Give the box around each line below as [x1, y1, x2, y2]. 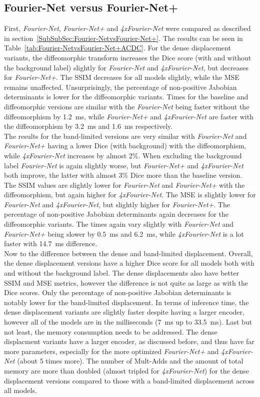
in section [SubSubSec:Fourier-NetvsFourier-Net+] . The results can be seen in [4, 32, 243, 43]
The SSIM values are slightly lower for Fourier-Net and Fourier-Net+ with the [4, 179, 245, 190]
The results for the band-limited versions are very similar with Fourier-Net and [4, 130, 247, 141]
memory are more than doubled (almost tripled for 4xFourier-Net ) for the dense [4, 365, 249, 376]
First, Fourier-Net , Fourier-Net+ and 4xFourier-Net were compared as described [4, 23, 251, 33]
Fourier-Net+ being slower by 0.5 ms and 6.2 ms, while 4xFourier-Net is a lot [4, 228, 244, 239]
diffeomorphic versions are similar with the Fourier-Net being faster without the [4, 101, 249, 111]
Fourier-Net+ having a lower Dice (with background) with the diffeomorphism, [4, 140, 246, 151]
